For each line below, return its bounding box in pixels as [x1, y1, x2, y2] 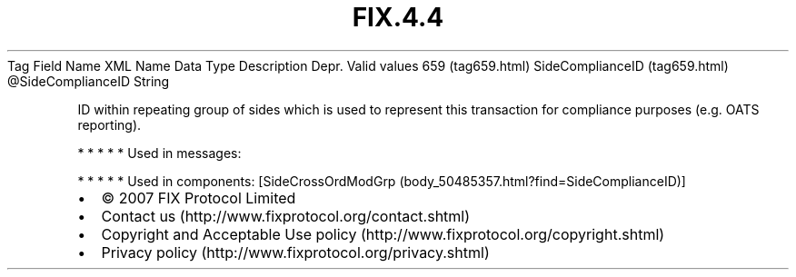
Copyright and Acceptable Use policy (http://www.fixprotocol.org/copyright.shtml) [101, 224, 665, 243]
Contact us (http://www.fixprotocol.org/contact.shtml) [101, 206, 471, 225]
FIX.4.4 [352, 2, 444, 33]
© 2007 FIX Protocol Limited [101, 188, 296, 207]
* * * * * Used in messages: [77, 144, 242, 161]
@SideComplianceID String [7, 73, 170, 89]
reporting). [77, 116, 142, 133]
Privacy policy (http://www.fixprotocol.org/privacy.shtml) [101, 242, 490, 262]
